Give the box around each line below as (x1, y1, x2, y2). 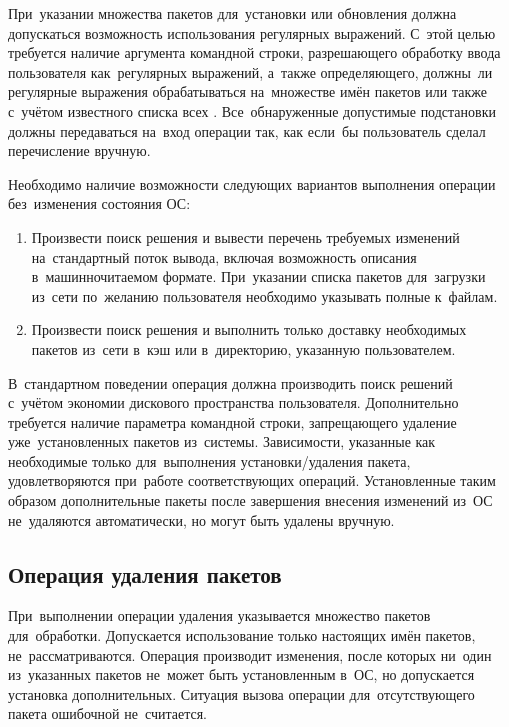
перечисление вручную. (8, 140, 151, 161)
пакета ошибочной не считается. (8, 703, 207, 724)
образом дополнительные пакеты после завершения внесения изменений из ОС (8, 490, 493, 511)
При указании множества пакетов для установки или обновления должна (8, 3, 457, 23)
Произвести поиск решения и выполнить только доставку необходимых (31, 319, 467, 340)
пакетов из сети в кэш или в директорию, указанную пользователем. (31, 338, 456, 359)
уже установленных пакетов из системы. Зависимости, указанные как (8, 431, 436, 452)
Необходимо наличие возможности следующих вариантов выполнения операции (8, 173, 496, 194)
